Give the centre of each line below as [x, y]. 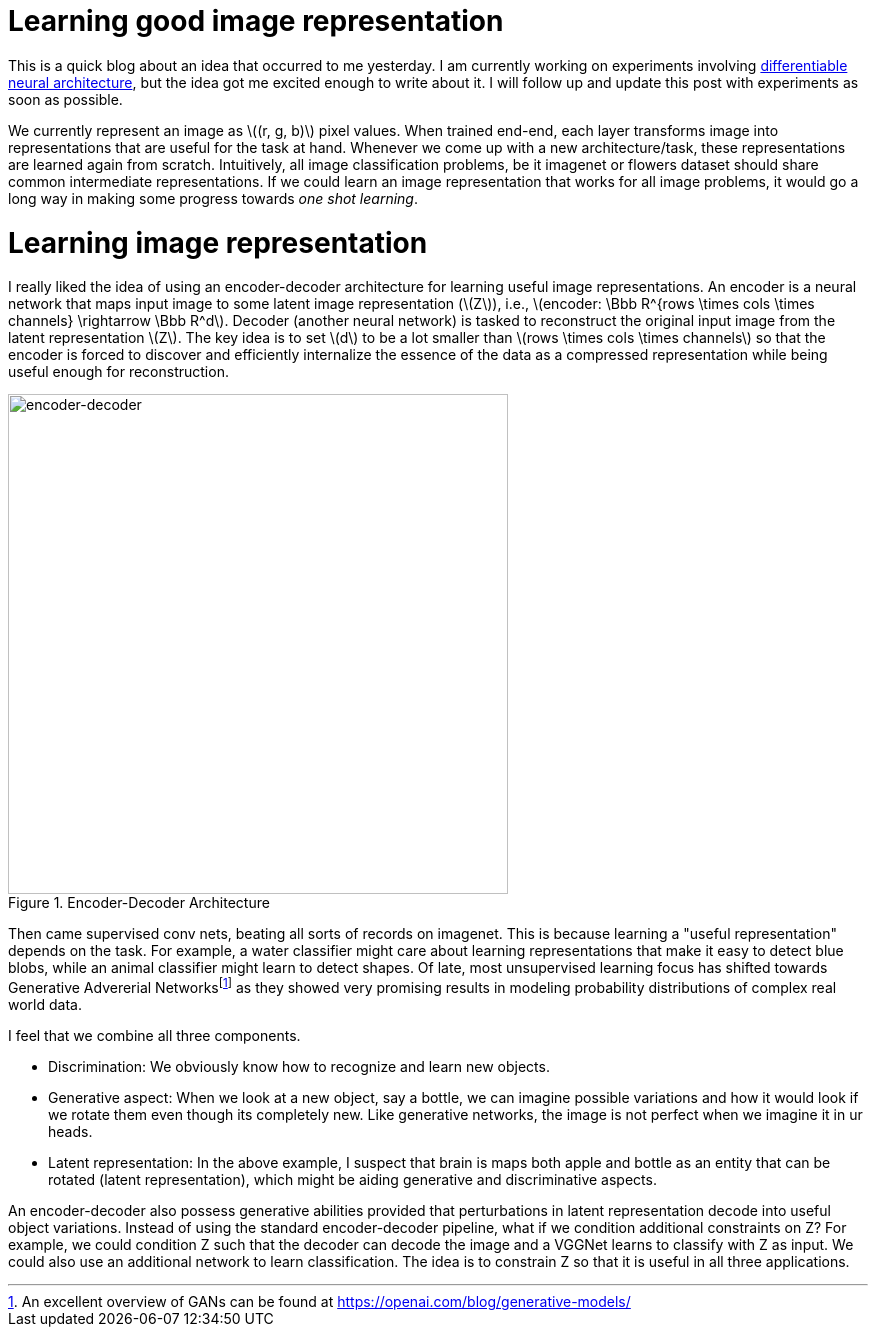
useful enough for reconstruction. [118, 372]
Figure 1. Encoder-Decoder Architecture [139, 903]
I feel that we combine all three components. [154, 1035]
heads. [70, 1131]
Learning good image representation [256, 21]
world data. [45, 1004]
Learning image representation [218, 242]
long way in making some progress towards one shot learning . [213, 198]
